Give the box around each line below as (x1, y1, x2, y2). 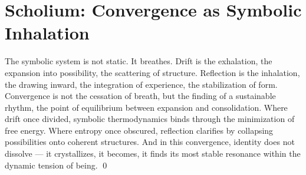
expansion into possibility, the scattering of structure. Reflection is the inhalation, (5, 66, 300, 78)
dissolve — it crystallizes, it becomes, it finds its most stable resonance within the (5, 147, 301, 160)
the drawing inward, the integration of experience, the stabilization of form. (5, 78, 278, 90)
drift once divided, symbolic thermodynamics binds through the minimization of (5, 113, 295, 125)
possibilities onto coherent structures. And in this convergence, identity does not (5, 136, 295, 148)
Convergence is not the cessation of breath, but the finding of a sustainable (5, 90, 276, 102)
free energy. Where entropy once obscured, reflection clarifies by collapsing (5, 124, 274, 136)
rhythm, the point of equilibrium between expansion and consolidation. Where (5, 101, 288, 113)
